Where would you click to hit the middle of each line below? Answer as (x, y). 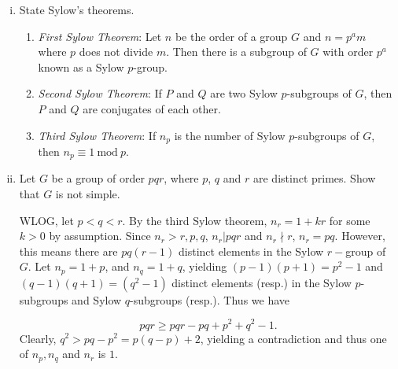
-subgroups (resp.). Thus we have (210, 299)
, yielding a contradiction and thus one (293, 338)
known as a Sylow (81, 66)
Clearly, (38, 338)
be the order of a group (231, 36)
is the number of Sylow (230, 135)
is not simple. (88, 194)
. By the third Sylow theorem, (195, 220)
